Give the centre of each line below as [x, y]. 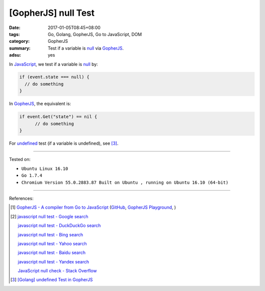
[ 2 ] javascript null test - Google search [49, 216]
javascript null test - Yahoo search [52, 243]
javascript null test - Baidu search [52, 253]
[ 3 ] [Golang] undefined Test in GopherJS [52, 280]
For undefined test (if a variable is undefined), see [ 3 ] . [64, 143]
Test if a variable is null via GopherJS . [86, 48]
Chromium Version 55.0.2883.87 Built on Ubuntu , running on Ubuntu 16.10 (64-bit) [125, 182]
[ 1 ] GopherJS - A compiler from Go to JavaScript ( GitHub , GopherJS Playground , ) [93, 207]
